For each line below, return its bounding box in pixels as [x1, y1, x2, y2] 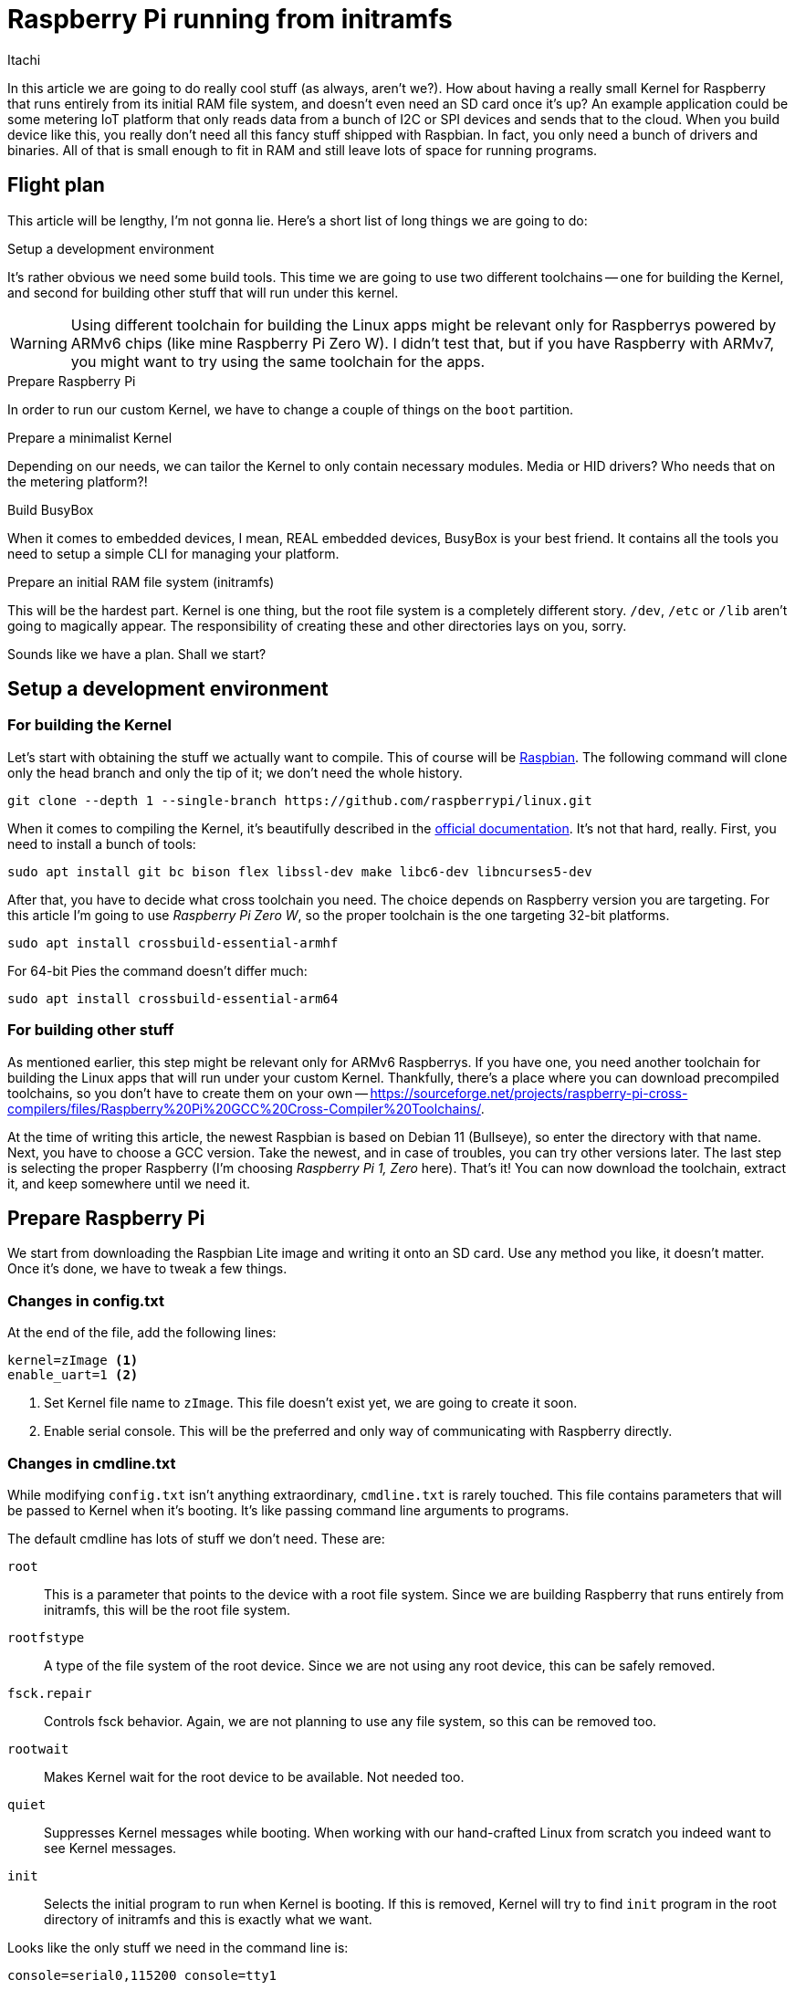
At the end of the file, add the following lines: [7, 1325, 277, 1341]
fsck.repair [7, 1685, 92, 1701]
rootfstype [7, 1629, 85, 1645]
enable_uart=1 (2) [7, 1367, 139, 1383]
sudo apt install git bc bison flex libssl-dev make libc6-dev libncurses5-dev [7, 864, 592, 879]
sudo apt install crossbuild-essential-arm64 [7, 990, 339, 1006]
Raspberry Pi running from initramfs [7, 4, 453, 35]
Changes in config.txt [7, 1291, 165, 1310]
